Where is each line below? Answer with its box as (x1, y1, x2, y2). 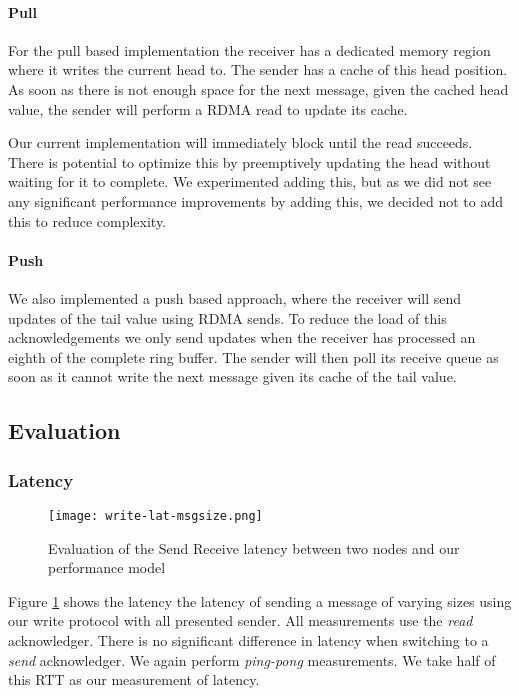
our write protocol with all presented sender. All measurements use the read (8, 610, 473, 631)
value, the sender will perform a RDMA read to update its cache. (8, 98, 408, 119)
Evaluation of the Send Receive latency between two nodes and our (48, 537, 460, 558)
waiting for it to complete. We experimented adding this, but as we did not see (8, 171, 492, 192)
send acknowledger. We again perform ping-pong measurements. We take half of (8, 649, 496, 670)
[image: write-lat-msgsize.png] (48, 508, 263, 523)
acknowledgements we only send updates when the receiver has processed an (8, 327, 476, 348)
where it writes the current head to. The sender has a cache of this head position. (8, 59, 508, 80)
